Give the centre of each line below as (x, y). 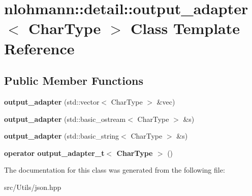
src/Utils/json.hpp (33, 187)
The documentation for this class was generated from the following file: (115, 170)
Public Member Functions (74, 80)
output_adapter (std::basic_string (62, 136)
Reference (39, 48)
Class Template (185, 28)
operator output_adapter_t (54, 153)
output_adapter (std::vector (52, 101)
